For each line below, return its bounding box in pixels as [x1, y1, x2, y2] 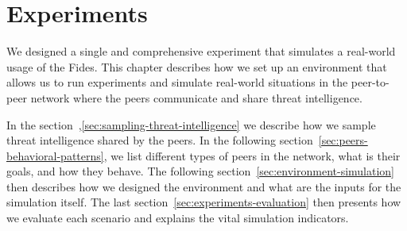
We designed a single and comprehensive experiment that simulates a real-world [6, 43, 396, 60]
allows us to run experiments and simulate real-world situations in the [6, 74, 348, 90]
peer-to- [351, 74, 390, 90]
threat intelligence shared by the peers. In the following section [6, 132, 313, 148]
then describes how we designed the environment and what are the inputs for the [6, 178, 401, 194]
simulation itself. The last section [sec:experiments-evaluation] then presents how [6, 194, 401, 210]
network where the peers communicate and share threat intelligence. [30, 89, 362, 106]
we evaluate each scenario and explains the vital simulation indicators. [6, 210, 349, 226]
